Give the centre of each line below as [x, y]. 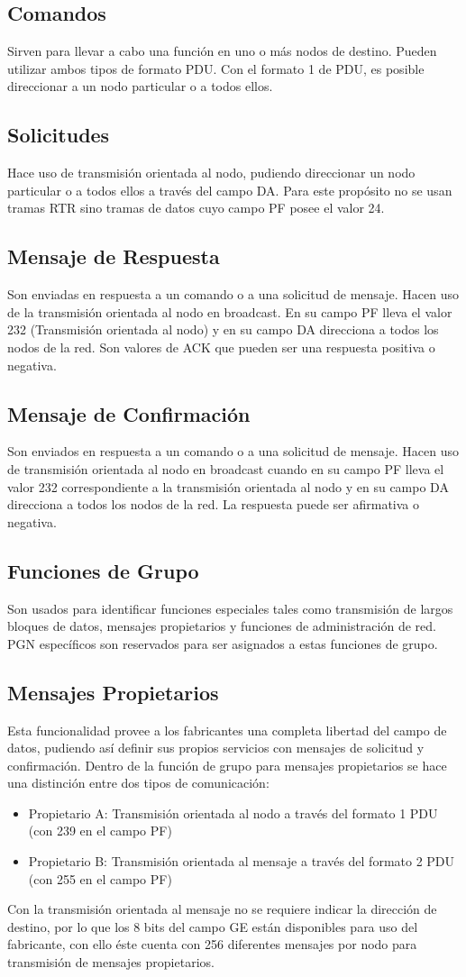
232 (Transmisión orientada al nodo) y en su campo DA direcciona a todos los [223, 329]
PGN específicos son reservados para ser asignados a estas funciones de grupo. [223, 643]
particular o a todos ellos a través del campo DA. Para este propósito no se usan [230, 190]
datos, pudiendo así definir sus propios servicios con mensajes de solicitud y [216, 748]
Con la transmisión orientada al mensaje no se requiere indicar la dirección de [222, 909]
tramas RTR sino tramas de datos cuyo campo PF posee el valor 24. [196, 208]
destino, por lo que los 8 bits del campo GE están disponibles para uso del [213, 926]
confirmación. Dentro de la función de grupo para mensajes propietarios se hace [227, 765]
